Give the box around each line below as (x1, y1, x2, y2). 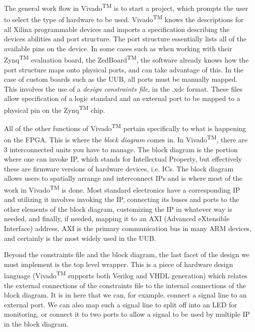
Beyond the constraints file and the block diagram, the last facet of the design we (4, 249, 250, 260)
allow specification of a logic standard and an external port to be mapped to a (4, 93, 240, 103)
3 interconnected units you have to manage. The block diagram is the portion (4, 144, 238, 154)
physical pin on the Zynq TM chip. (4, 103, 105, 115)
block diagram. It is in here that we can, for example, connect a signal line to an (4, 290, 247, 300)
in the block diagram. (4, 319, 69, 329)
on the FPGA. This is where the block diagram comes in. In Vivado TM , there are (4, 133, 248, 145)
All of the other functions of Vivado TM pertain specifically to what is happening (4, 122, 246, 133)
